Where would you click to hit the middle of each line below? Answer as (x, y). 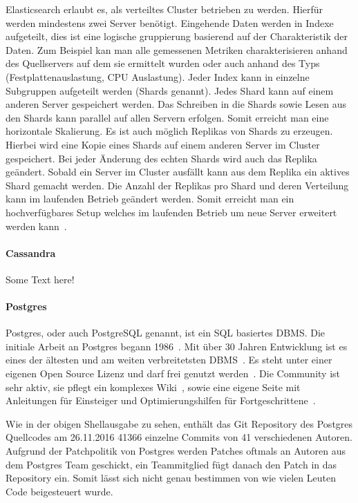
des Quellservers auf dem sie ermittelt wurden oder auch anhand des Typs (163, 63)
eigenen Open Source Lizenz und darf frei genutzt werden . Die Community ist (173, 373)
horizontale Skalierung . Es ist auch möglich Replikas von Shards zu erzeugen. (169, 131)
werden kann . (36, 226)
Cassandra (31, 253)
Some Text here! (40, 279)
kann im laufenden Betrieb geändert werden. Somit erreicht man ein (150, 199)
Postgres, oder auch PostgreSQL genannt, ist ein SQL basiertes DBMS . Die (166, 333)
